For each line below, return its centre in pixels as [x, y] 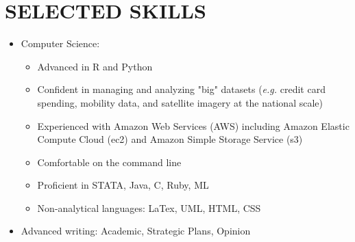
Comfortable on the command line [109, 162]
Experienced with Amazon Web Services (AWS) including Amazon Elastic [193, 125]
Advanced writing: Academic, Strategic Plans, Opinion [136, 231]
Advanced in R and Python [95, 66]
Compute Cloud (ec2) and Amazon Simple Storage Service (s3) [170, 139]
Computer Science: [60, 43]
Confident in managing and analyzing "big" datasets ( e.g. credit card [181, 89]
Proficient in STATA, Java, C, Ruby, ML [123, 185]
